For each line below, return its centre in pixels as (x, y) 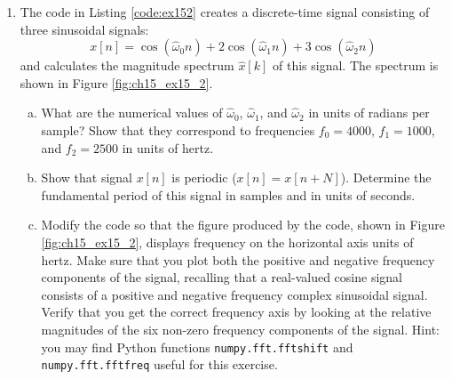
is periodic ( (204, 177)
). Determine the (386, 177)
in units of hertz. (168, 147)
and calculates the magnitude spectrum (127, 65)
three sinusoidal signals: (84, 29)
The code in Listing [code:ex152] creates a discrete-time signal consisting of (225, 12)
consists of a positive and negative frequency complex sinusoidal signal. (234, 294)
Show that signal (87, 177)
